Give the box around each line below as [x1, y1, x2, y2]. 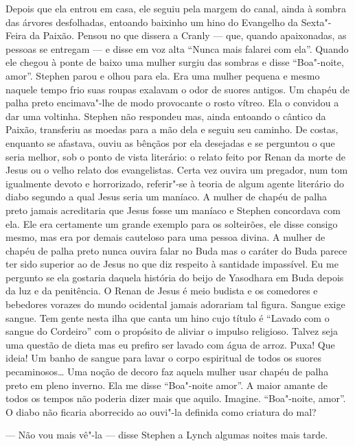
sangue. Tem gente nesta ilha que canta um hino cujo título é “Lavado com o [5, 310, 330, 325]
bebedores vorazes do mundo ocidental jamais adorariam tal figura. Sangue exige [5, 297, 345, 312]
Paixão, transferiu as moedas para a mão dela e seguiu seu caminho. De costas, [5, 122, 339, 137]
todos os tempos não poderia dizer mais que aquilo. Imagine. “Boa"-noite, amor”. [5, 391, 346, 406]
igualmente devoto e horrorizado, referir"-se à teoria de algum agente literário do [5, 176, 344, 190]
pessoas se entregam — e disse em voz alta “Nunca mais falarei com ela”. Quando [5, 41, 349, 56]
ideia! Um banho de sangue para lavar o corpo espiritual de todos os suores [5, 351, 321, 365]
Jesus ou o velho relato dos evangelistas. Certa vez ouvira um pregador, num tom [5, 163, 348, 177]
